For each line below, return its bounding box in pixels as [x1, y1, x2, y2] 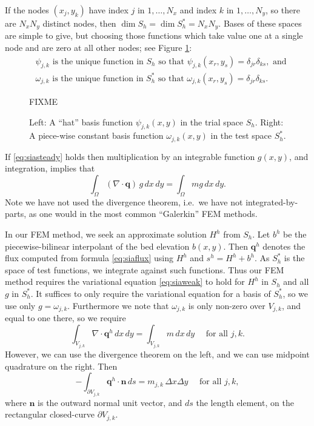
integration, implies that [5, 162, 95, 175]
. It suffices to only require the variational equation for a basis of [30, 287, 271, 299]
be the [283, 228, 307, 241]
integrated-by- [246, 195, 298, 208]
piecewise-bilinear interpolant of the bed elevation [5, 239, 190, 252]
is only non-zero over [188, 299, 266, 311]
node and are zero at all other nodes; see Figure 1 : [5, 41, 192, 54]
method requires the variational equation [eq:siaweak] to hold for [5, 275, 245, 288]
